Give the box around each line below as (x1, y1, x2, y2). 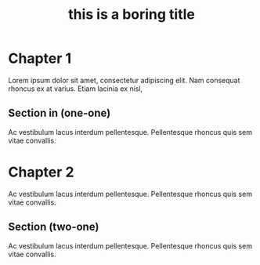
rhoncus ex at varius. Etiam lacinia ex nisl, (8, 84, 143, 93)
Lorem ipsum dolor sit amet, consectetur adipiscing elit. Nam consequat (8, 75, 240, 85)
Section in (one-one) (8, 107, 111, 120)
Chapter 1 (8, 49, 72, 67)
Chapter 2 (8, 163, 74, 181)
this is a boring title (67, 5, 196, 24)
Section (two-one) (8, 220, 99, 234)
